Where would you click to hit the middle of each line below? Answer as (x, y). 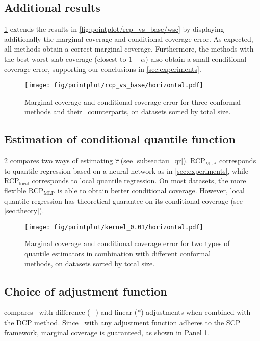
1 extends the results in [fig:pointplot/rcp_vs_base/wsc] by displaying (114, 29)
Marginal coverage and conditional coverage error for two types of (127, 243)
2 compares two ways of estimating (59, 161)
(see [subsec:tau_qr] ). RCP (163, 161)
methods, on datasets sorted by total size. (90, 263)
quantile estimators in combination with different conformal (118, 253)
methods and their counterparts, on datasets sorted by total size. (128, 112)
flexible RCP (24, 190)
